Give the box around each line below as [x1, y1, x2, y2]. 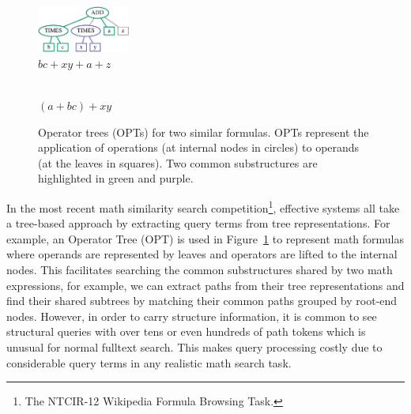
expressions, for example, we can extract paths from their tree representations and [6, 277, 405, 293]
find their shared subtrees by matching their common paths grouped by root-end [6, 292, 398, 309]
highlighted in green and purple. [38, 170, 194, 186]
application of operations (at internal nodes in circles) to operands [38, 139, 360, 156]
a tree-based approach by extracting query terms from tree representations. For [6, 215, 390, 231]
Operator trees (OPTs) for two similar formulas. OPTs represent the [38, 123, 369, 140]
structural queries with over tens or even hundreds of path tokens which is [6, 323, 366, 340]
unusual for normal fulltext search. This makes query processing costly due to [6, 338, 383, 355]
